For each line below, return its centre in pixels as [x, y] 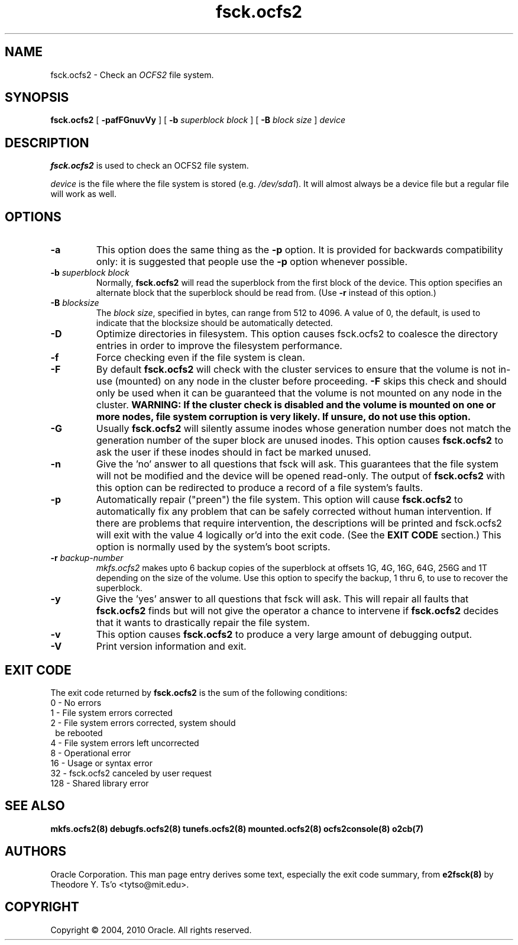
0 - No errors [76, 702]
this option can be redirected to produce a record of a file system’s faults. [260, 488]
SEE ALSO [35, 806]
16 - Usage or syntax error [102, 763]
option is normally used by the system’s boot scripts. [213, 547]
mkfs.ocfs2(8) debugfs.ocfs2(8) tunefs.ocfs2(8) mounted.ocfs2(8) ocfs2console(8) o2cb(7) [237, 828]
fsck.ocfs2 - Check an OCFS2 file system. [132, 75]
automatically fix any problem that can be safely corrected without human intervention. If [294, 512]
